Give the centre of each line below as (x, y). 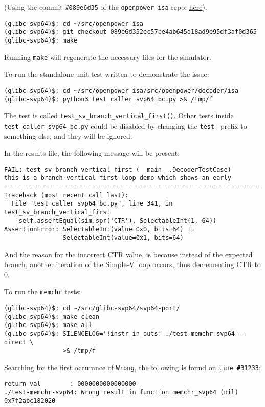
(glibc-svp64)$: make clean (52, 317)
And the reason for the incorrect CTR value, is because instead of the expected (128, 254)
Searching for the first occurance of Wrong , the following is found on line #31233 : (132, 367)
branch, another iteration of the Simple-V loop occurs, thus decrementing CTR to (132, 264)
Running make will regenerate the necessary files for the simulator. (108, 57)
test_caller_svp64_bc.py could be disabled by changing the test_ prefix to (126, 125)
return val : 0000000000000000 (70, 384)
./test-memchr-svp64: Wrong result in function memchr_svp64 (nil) (122, 392)
